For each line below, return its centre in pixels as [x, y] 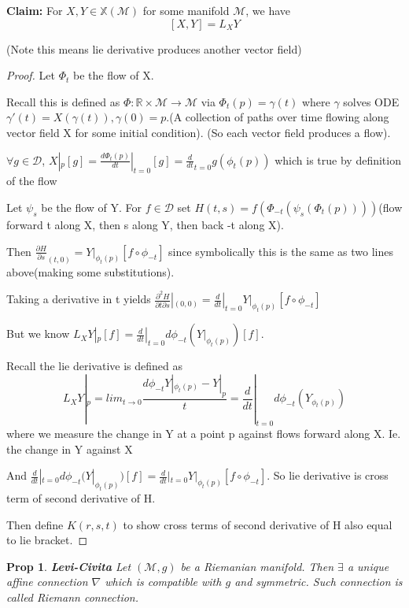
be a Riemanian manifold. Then [257, 566]
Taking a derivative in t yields [79, 299]
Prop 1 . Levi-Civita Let [69, 566]
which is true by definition [338, 159]
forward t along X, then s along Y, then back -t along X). [145, 224]
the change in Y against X [70, 449]
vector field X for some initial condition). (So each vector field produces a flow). [199, 132]
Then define [35, 524]
